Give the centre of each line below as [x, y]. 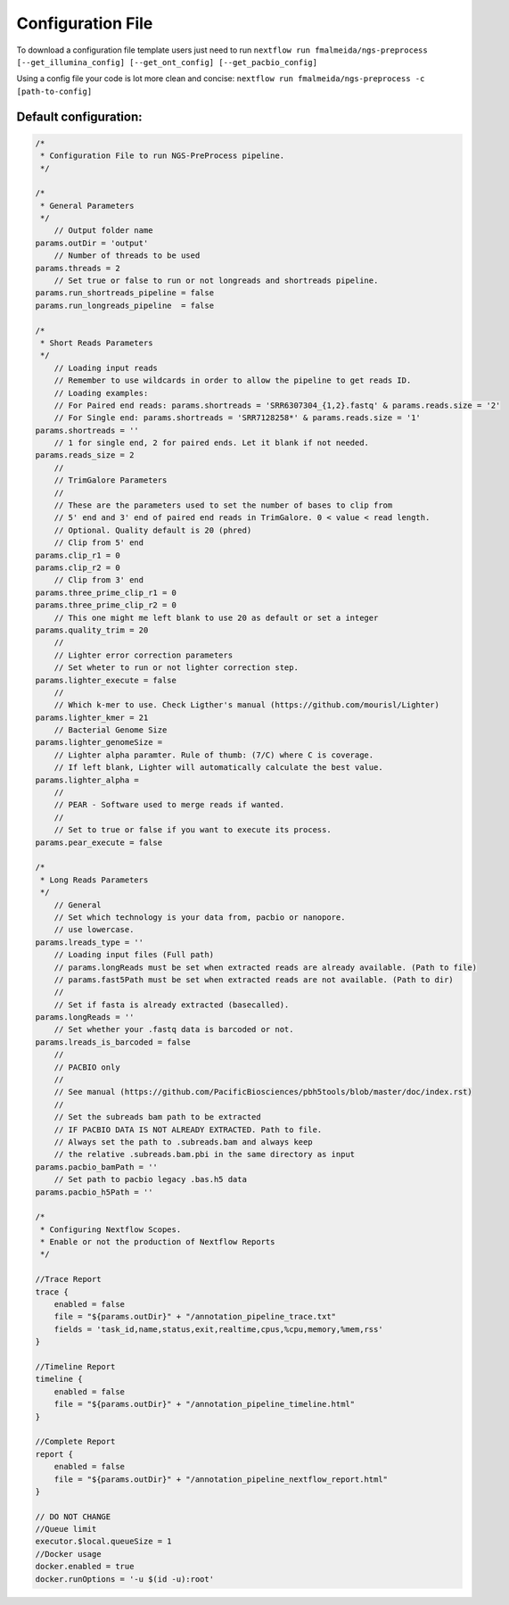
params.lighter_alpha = [87, 780]
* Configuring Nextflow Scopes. [111, 1229]
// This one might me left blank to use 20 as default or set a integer [216, 617]
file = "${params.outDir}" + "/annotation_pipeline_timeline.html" [205, 1404]
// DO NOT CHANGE [73, 1516]
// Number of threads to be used [127, 256]
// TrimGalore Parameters [111, 480]
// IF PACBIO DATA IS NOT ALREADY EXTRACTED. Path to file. [188, 1129]
